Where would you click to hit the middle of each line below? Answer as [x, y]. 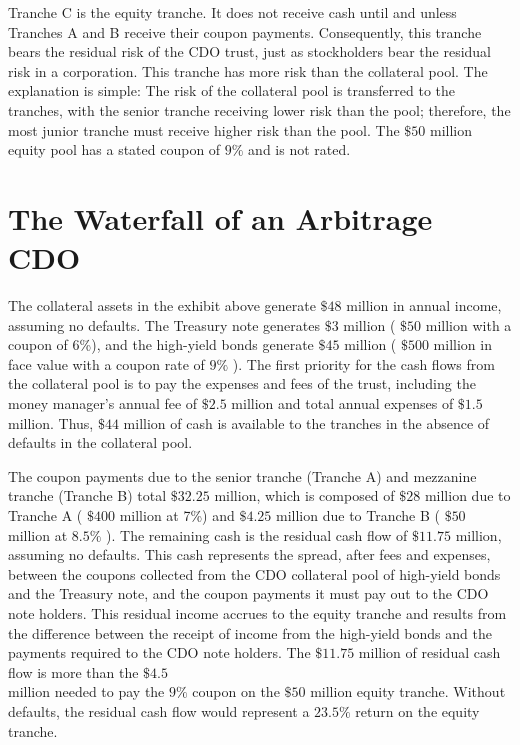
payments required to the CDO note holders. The [159, 652]
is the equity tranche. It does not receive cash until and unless [266, 12]
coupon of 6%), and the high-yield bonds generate [161, 344]
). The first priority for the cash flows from [363, 363]
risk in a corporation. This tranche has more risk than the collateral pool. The [248, 70]
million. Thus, [51, 422]
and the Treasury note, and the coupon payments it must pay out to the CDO [248, 593]
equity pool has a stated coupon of [114, 149]
